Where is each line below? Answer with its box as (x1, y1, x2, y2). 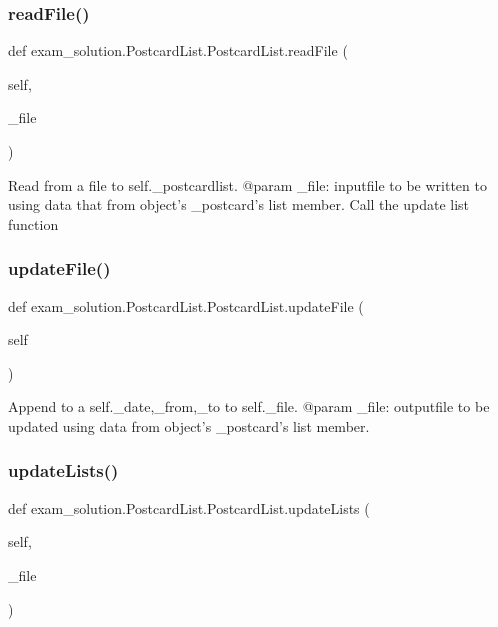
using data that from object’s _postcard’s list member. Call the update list (8, 194, 470, 215)
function (8, 213, 59, 234)
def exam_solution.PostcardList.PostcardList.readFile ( (8, 40, 348, 61)
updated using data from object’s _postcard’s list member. (8, 415, 370, 436)
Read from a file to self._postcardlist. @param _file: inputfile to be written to (8, 174, 487, 195)
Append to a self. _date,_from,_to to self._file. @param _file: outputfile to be (8, 396, 490, 417)
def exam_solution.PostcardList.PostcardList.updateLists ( (8, 497, 370, 518)
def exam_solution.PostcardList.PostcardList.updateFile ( (8, 295, 364, 316)
